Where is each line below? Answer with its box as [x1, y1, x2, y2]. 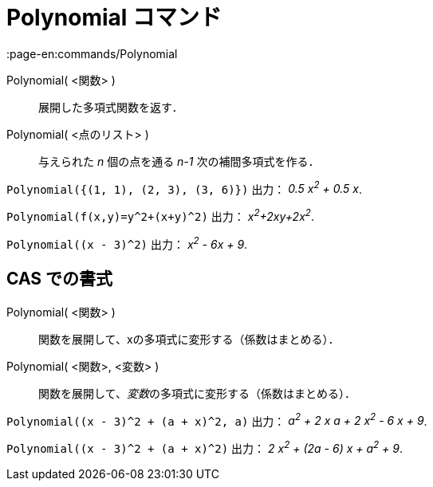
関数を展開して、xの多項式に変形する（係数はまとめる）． [38, 332, 340, 346]
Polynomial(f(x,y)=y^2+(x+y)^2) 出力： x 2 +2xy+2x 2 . [6, 207, 314, 224]
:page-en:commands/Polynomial [6, 46, 178, 61]
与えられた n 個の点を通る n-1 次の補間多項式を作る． [38, 154, 320, 168]
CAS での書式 [6, 269, 113, 289]
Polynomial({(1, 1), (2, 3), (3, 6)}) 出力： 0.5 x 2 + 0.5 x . [6, 179, 362, 196]
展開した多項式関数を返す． [38, 100, 183, 114]
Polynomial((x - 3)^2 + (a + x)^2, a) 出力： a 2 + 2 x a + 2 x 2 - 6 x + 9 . [6, 411, 427, 428]
